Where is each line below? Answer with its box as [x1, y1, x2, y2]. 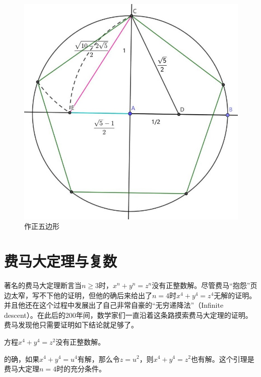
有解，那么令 [77, 353, 120, 364]
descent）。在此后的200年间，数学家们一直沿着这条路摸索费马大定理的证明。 [4, 309, 252, 320]
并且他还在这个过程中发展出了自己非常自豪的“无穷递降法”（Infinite [4, 300, 224, 310]
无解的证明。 [214, 290, 256, 300]
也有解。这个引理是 [190, 353, 254, 364]
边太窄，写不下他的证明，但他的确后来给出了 [4, 290, 152, 300]
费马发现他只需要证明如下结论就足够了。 [4, 319, 138, 330]
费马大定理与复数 [4, 251, 117, 271]
